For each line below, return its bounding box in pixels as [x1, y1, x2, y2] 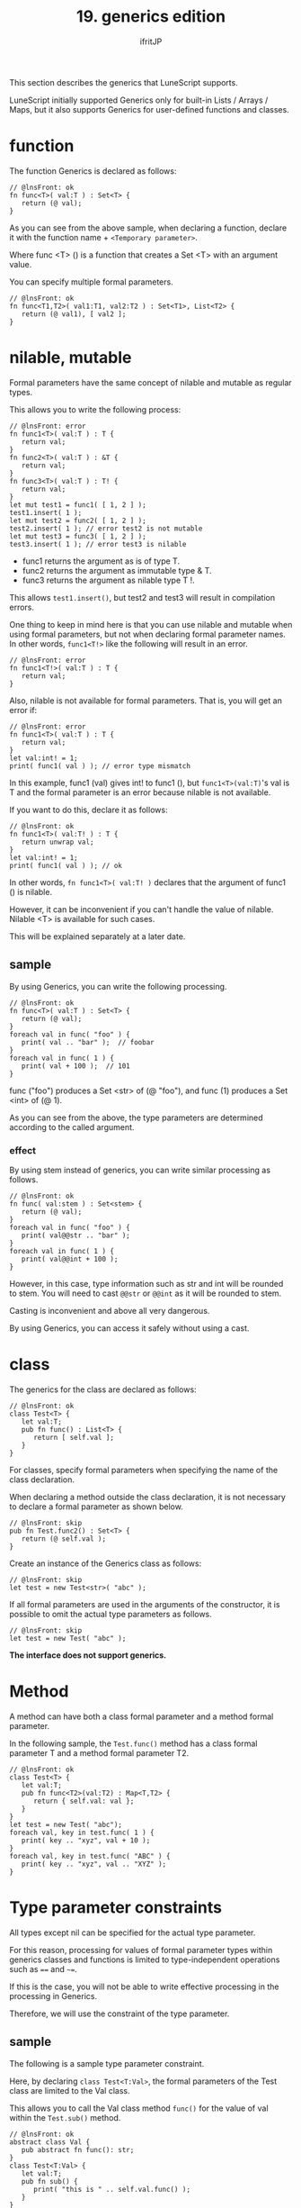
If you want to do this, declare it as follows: [9, 804, 168, 815]
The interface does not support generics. [9, 1650, 167, 1661]
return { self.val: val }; [32, 1796, 135, 1805]
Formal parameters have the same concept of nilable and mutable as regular [9, 376, 292, 388]
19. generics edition [75, 6, 226, 27]
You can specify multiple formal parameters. [9, 276, 173, 287]
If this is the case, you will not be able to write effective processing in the [9, 1981, 279, 1992]
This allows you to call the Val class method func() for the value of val [9, 2103, 269, 2113]
